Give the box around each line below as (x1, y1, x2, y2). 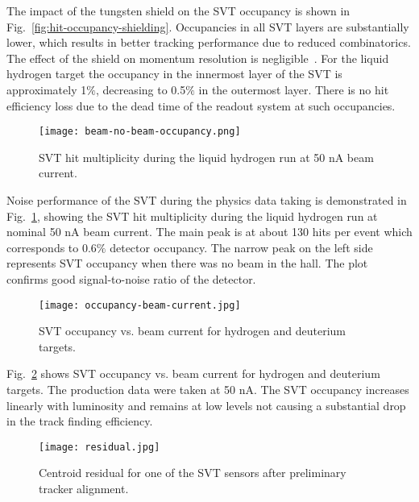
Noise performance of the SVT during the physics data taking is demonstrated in (6, 192, 407, 208)
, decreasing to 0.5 (95, 81, 186, 97)
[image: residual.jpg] (39, 441, 160, 453)
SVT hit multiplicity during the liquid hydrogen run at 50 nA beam (39, 148, 374, 165)
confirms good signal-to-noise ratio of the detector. (6, 270, 256, 287)
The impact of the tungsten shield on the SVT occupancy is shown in (6, 2, 351, 19)
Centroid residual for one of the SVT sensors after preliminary (39, 464, 346, 481)
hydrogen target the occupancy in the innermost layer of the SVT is (6, 65, 342, 82)
